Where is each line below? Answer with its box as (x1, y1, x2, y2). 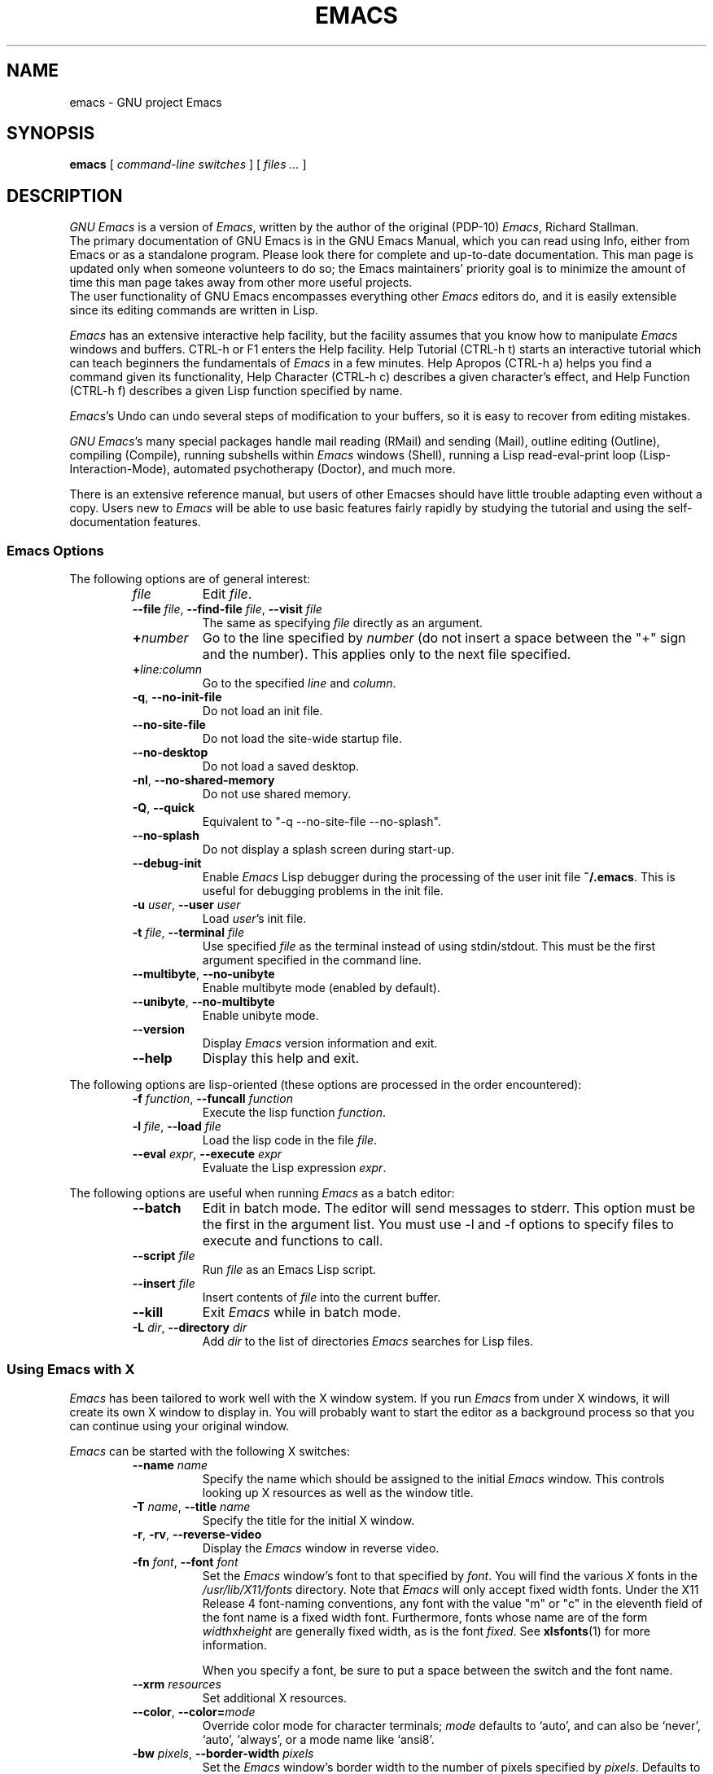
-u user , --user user (132, 898, 241, 912)
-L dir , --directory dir (132, 1320, 247, 1335)
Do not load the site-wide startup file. (202, 731, 402, 746)
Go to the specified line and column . (202, 676, 396, 691)
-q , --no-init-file (132, 690, 222, 705)
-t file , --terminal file (132, 925, 244, 940)
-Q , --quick (132, 801, 195, 815)
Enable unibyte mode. (202, 1008, 319, 1023)
